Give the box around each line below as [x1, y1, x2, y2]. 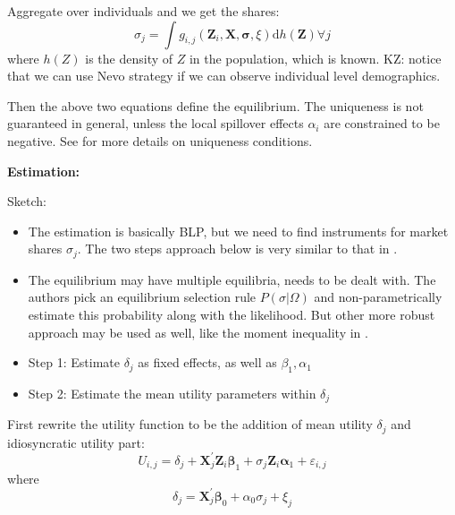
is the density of [85, 48, 173, 67]
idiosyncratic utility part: [7, 433, 145, 451]
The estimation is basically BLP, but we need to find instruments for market [28, 221, 449, 240]
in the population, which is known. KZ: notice [189, 48, 442, 67]
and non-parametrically [314, 288, 442, 306]
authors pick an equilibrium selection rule [28, 288, 257, 306]
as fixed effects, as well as [138, 353, 277, 372]
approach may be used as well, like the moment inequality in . [28, 322, 368, 341]
